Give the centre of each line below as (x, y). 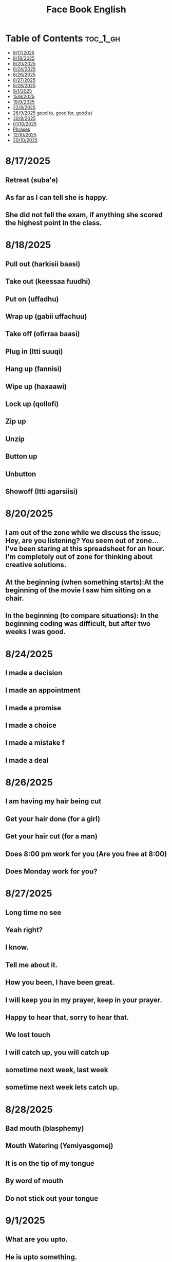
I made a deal (27, 760)
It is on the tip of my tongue (50, 1163)
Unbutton (21, 474)
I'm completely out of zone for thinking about (79, 557)
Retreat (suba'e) (32, 180)
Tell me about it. (32, 965)
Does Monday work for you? (51, 871)
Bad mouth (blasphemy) (45, 1128)
